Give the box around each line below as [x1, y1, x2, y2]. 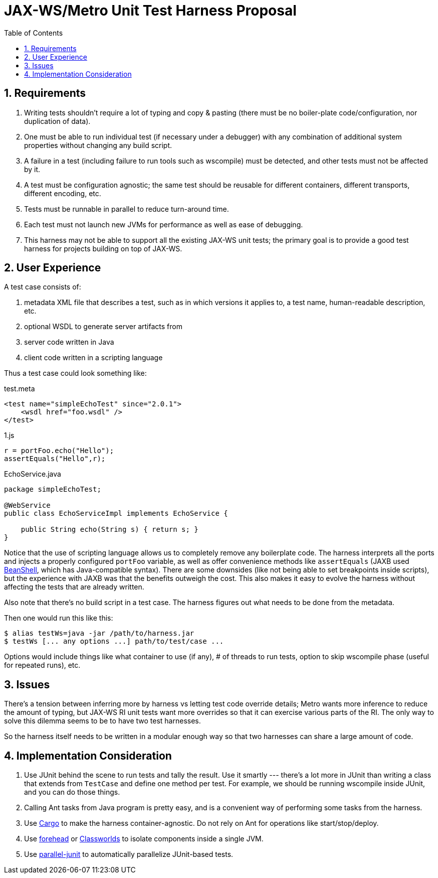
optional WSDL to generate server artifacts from [24, 322, 182, 331]
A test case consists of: [4, 282, 81, 291]
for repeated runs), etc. [4, 661, 81, 670]
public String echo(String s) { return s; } [21, 525, 198, 534]
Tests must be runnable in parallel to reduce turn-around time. [24, 204, 229, 213]
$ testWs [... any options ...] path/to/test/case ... [4, 637, 224, 646]
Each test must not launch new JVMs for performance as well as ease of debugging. [24, 220, 303, 229]
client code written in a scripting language [24, 353, 163, 362]
